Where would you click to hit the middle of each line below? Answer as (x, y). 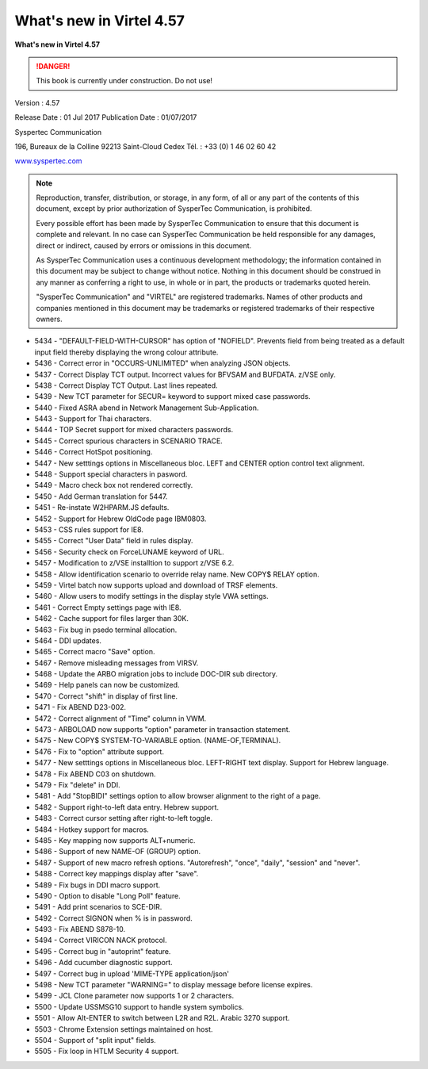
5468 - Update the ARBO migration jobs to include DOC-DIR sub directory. (156, 674)
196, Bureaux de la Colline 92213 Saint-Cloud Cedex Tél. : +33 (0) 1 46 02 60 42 (145, 146)
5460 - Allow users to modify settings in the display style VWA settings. (151, 596)
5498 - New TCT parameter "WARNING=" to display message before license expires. (174, 985)
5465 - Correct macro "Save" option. (95, 652)
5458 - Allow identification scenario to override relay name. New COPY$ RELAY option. (177, 574)
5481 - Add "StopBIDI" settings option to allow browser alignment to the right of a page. (178, 796)
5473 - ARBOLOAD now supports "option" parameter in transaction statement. (162, 730)
